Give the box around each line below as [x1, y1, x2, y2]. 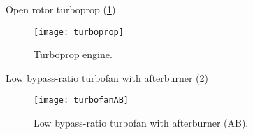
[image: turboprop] [34, 27, 124, 37]
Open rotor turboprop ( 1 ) [6, 2, 116, 16]
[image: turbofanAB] [34, 95, 129, 106]
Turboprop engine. [34, 47, 113, 62]
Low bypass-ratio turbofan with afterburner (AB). [34, 115, 249, 130]
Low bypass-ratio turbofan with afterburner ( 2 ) [6, 70, 208, 85]
